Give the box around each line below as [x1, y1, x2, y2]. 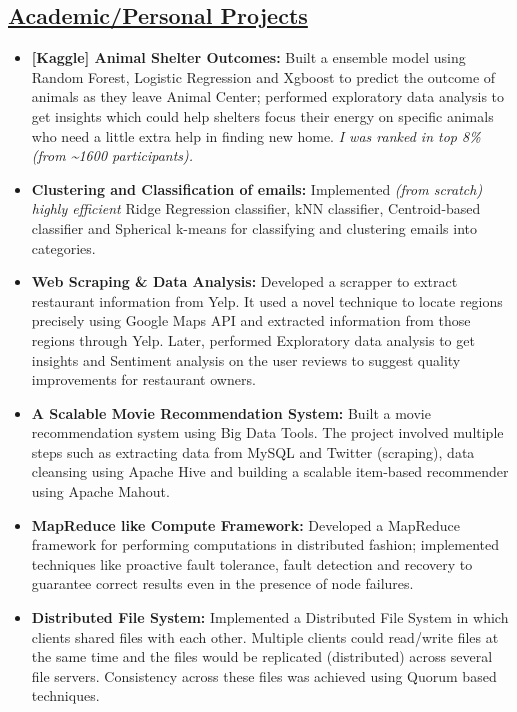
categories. [31, 237, 96, 258]
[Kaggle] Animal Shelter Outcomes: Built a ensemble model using [31, 47, 466, 68]
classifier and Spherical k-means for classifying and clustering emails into [31, 217, 477, 238]
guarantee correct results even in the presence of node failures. [31, 573, 414, 594]
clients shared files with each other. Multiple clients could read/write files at [31, 626, 499, 647]
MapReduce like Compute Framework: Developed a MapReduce [31, 514, 461, 535]
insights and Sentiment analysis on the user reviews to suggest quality [31, 349, 461, 370]
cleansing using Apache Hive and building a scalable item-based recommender [31, 461, 509, 482]
